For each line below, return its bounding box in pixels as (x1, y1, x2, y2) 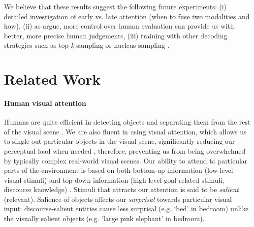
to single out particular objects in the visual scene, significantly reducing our (4, 136, 235, 146)
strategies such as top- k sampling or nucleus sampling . (4, 40, 170, 50)
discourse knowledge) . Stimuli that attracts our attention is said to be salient (4, 184, 239, 195)
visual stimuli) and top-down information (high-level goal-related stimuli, (4, 174, 224, 185)
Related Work (4, 69, 101, 89)
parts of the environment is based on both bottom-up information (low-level (4, 165, 233, 175)
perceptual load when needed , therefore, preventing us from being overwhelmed (4, 145, 246, 156)
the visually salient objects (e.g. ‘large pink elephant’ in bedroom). (4, 213, 205, 224)
